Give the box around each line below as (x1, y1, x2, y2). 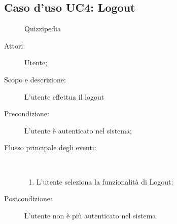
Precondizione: (4, 108, 49, 119)
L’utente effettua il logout (24, 91, 104, 102)
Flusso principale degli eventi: (4, 142, 96, 153)
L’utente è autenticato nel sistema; (24, 125, 132, 136)
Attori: (4, 40, 25, 51)
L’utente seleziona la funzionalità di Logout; (36, 176, 173, 187)
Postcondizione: (4, 193, 52, 204)
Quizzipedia (24, 23, 61, 34)
